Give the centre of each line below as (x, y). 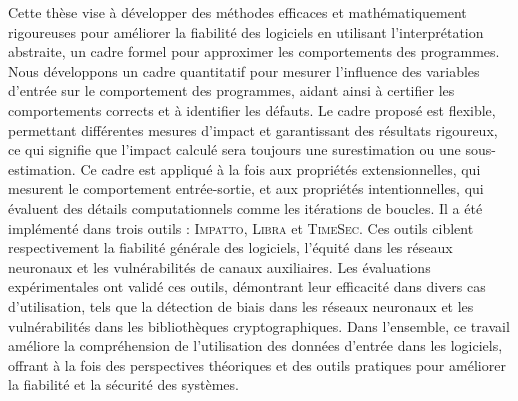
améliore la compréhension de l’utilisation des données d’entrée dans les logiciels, (255, 345)
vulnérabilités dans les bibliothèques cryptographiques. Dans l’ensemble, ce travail (259, 325)
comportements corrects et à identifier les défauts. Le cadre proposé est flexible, (252, 109)
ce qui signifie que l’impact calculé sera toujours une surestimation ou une (234, 149)
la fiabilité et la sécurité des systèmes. (123, 384)
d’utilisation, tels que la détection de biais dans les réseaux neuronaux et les (241, 305)
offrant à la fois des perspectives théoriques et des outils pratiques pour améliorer (257, 364)
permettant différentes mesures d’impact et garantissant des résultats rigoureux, (253, 129)
